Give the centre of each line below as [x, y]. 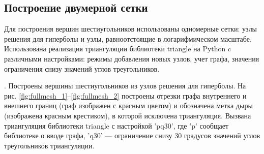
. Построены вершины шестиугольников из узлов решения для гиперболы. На [125, 86]
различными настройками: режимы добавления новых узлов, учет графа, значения [132, 58]
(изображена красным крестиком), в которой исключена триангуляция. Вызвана [128, 115]
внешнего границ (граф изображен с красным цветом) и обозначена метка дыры [128, 105]
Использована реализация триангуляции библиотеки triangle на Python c [118, 49]
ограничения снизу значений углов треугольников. [82, 68]
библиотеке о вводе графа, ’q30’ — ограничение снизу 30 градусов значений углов [132, 135]
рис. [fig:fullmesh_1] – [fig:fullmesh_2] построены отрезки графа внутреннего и [125, 95]
